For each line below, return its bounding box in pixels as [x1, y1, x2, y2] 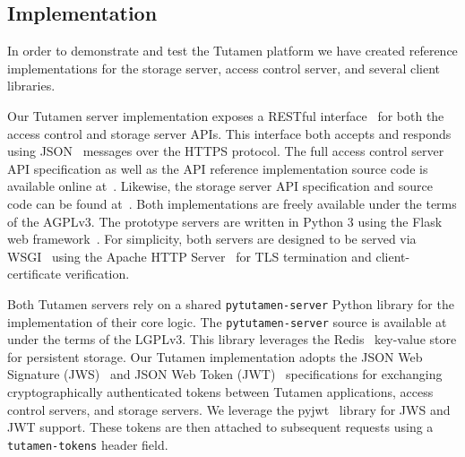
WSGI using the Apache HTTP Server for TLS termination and [7, 246, 372, 265]
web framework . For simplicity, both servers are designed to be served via [7, 229, 417, 248]
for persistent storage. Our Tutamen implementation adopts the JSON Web [7, 347, 423, 366]
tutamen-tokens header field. [7, 435, 168, 453]
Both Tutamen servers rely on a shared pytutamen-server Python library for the [7, 294, 454, 313]
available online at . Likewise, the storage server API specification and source [7, 177, 433, 195]
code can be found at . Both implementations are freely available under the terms [7, 194, 457, 212]
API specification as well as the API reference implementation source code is [7, 159, 428, 177]
